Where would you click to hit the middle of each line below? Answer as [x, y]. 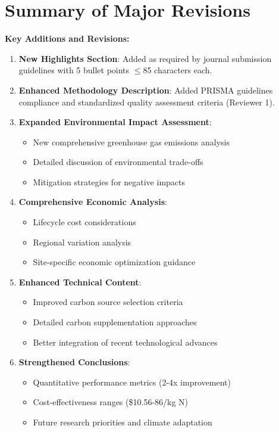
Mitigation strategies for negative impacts [109, 181]
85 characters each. [178, 70]
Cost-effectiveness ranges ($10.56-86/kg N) [111, 402]
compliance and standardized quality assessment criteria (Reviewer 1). [147, 102]
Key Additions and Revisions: [67, 38]
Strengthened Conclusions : [74, 362]
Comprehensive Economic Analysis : [93, 202]
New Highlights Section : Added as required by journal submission [145, 58]
